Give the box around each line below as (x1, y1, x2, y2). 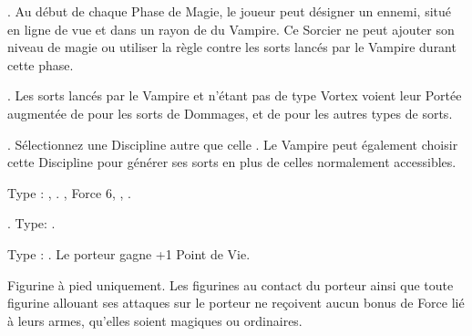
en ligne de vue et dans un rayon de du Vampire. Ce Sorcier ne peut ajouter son (7, 19, 455, 38)
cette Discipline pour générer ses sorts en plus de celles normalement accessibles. (7, 152, 457, 172)
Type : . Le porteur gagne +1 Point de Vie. (7, 244, 251, 263)
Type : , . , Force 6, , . (7, 183, 131, 202)
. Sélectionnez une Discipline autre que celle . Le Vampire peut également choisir (7, 134, 458, 153)
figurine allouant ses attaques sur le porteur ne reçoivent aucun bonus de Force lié (7, 293, 465, 312)
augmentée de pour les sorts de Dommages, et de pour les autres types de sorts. (7, 103, 453, 122)
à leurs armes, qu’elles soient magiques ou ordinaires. (7, 310, 303, 330)
